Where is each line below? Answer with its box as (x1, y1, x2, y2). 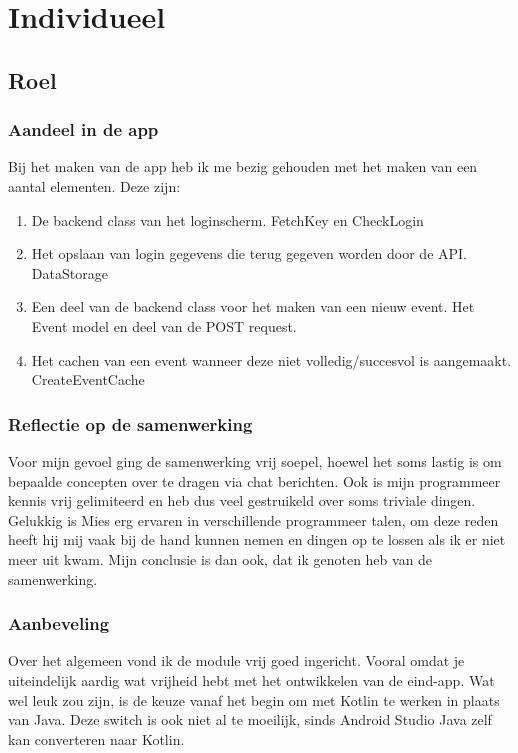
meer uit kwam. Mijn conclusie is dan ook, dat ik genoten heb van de (8, 548, 433, 569)
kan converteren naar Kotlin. (8, 728, 185, 749)
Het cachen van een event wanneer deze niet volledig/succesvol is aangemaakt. (31, 349, 512, 370)
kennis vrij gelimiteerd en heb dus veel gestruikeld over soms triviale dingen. (8, 490, 476, 511)
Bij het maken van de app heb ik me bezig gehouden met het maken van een (8, 156, 478, 177)
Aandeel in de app (8, 117, 159, 142)
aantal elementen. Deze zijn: (8, 175, 181, 196)
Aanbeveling (8, 611, 110, 636)
